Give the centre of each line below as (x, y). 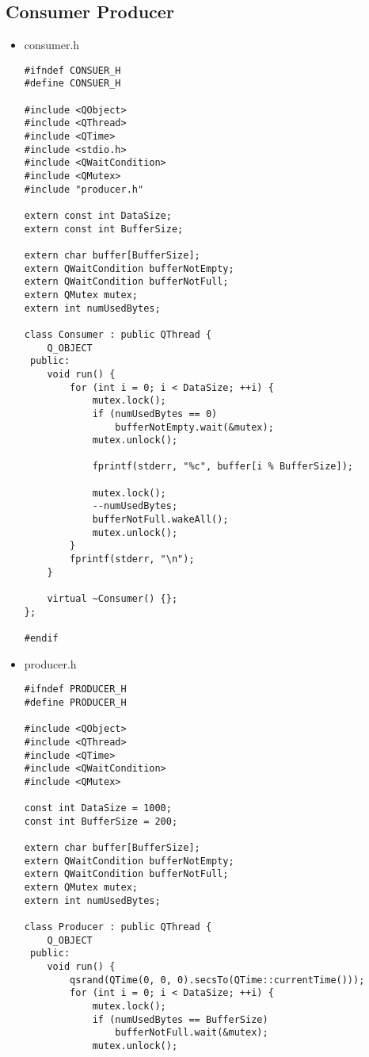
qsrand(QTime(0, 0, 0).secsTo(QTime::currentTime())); (217, 980)
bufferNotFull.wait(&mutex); (192, 1033)
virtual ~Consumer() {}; (112, 599)
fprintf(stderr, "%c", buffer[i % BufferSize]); (223, 467)
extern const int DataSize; (98, 216)
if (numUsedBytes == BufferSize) (180, 1019)
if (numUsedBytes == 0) (155, 414)
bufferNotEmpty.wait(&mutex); (194, 427)
